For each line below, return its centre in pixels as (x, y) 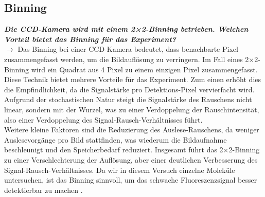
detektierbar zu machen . (43, 190)
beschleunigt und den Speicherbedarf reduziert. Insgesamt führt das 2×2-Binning (132, 150)
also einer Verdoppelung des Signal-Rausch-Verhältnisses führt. (103, 119)
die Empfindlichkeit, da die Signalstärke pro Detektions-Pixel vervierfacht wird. (129, 89)
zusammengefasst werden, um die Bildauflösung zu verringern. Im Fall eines (123, 59)
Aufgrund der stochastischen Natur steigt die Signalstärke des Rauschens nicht (128, 99)
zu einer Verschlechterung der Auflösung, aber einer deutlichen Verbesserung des (131, 159)
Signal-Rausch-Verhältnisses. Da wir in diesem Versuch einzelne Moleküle (120, 170)
